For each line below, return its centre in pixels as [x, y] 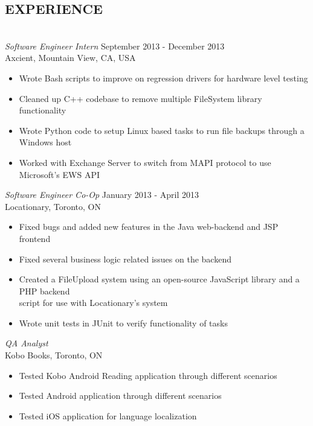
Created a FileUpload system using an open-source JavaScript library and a [159, 279]
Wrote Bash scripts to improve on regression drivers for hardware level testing [163, 78]
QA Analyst [27, 343]
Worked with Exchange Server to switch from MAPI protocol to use [145, 162]
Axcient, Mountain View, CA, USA [70, 58]
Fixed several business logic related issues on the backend [125, 259]
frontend [35, 238]
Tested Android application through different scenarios [120, 396]
